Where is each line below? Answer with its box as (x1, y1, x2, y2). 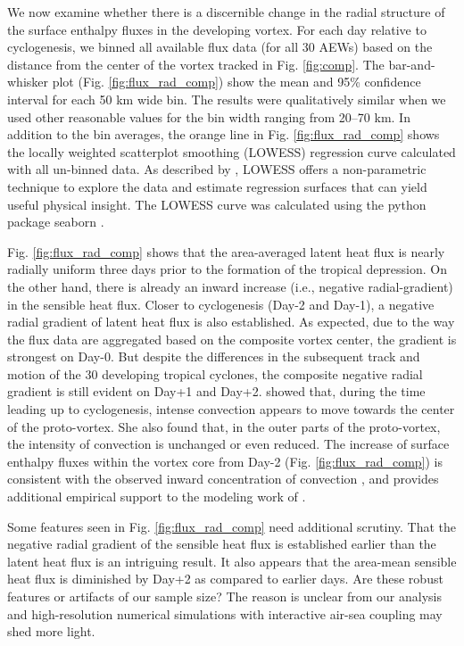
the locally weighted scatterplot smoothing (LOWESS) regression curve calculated (7, 142, 456, 161)
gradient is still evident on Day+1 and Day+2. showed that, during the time (7, 382, 426, 401)
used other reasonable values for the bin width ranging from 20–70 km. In (7, 107, 410, 126)
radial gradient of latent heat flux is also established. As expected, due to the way (7, 312, 455, 331)
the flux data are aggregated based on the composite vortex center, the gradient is (7, 329, 457, 348)
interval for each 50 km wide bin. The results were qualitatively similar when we (7, 89, 446, 108)
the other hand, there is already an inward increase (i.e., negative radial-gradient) (7, 277, 453, 295)
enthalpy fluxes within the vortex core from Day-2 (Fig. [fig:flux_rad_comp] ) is (7, 451, 443, 470)
